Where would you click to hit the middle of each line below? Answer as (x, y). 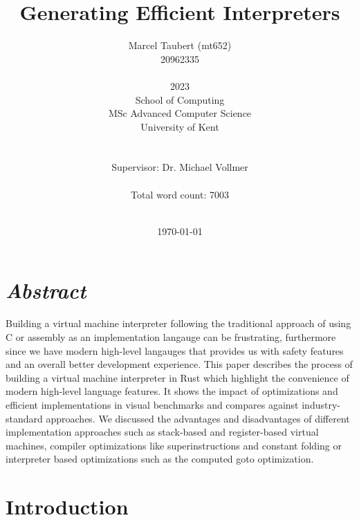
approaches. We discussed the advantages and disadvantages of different (198, 418)
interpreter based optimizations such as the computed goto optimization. (160, 459)
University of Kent (180, 126)
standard (24, 418)
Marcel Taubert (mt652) (180, 45)
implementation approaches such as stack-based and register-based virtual (162, 432)
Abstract (46, 290)
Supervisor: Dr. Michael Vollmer (180, 167)
